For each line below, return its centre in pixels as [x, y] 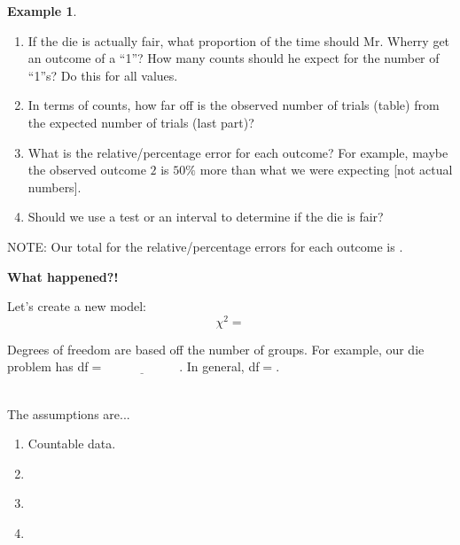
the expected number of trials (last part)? [141, 122]
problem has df [48, 366]
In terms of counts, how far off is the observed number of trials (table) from [234, 105]
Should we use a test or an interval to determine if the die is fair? [206, 217]
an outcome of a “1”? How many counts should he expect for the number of [234, 58]
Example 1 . [42, 11]
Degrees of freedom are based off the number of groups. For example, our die [216, 349]
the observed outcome [87, 170]
